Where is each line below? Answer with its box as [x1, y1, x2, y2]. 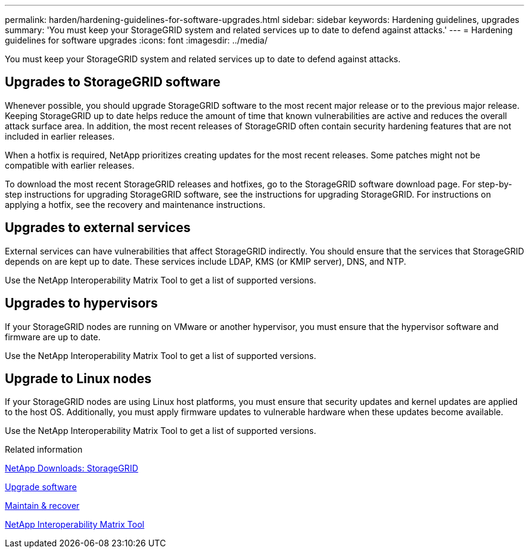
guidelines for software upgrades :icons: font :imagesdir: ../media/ [5, 35, 268, 45]
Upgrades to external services [5, 220, 191, 236]
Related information [5, 444, 83, 455]
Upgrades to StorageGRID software [5, 74, 220, 90]
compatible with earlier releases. [5, 160, 135, 170]
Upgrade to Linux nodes [5, 370, 152, 386]
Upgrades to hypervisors [5, 296, 158, 311]
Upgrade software [5, 482, 77, 493]
